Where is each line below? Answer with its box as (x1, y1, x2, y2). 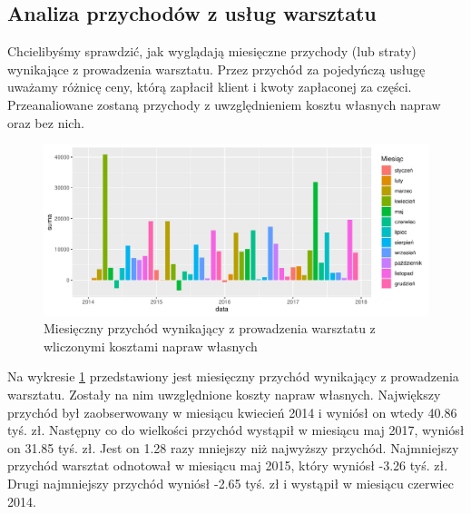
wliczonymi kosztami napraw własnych (44, 336, 258, 355)
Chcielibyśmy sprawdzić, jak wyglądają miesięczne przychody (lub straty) (7, 42, 417, 61)
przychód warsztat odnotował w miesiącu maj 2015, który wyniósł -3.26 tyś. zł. (7, 456, 448, 475)
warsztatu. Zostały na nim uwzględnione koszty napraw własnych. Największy (7, 384, 441, 403)
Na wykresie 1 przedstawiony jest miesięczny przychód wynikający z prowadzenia (7, 367, 459, 386)
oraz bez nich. (7, 113, 84, 132)
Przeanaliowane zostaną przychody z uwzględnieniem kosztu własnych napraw (7, 94, 441, 114)
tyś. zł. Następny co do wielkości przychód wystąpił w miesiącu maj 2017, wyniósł (7, 420, 465, 440)
